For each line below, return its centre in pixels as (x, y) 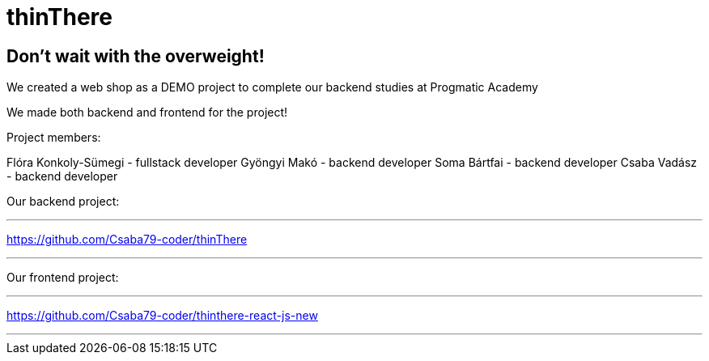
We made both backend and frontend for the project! (147, 113)
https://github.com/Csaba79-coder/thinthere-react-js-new (162, 316)
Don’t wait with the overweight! (136, 56)
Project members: (54, 138)
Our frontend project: (63, 278)
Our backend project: (63, 202)
